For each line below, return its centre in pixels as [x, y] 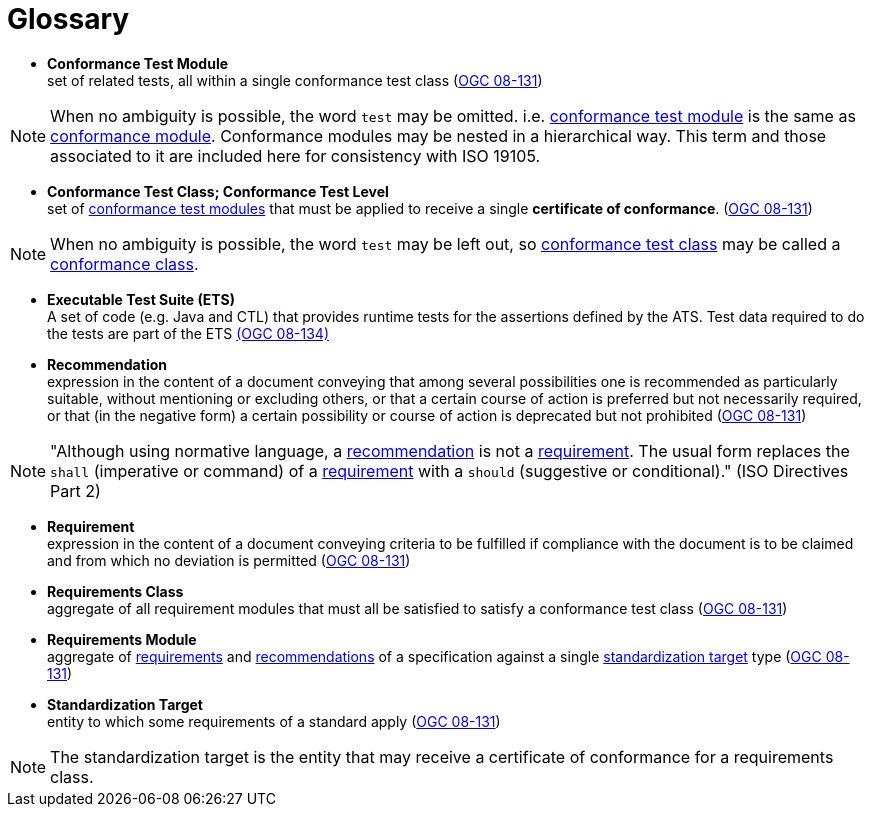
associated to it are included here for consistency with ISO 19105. [295, 155]
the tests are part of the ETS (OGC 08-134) [188, 333]
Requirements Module [122, 639]
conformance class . [124, 263]
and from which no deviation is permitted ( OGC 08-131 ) [229, 560]
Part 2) [75, 490]
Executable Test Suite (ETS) [141, 299]
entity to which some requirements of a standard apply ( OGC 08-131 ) [274, 721]
